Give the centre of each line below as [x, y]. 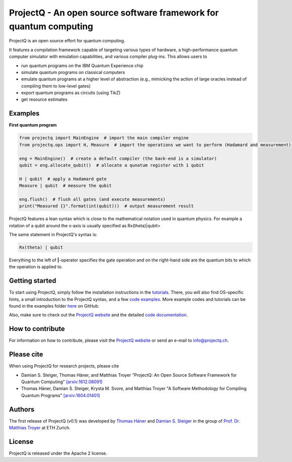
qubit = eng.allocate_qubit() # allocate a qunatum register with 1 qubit [112, 165]
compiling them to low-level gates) [56, 86]
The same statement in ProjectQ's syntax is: [53, 235]
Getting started [33, 281]
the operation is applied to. [36, 267]
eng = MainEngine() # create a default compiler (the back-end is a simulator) [118, 158]
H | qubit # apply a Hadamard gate [63, 179]
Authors [22, 409]
